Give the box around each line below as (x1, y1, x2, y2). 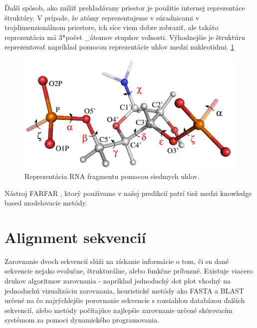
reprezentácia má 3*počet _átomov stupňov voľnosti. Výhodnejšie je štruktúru (4, 31, 245, 42)
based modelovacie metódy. (4, 197, 87, 208)
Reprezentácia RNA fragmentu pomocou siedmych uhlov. (24, 170, 200, 181)
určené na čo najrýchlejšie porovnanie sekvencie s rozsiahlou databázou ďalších (4, 295, 245, 305)
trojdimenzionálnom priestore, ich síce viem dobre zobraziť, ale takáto (4, 22, 219, 32)
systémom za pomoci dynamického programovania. (4, 314, 160, 325)
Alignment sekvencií (4, 226, 146, 247)
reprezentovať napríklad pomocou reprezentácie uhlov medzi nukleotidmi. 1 (4, 41, 235, 52)
